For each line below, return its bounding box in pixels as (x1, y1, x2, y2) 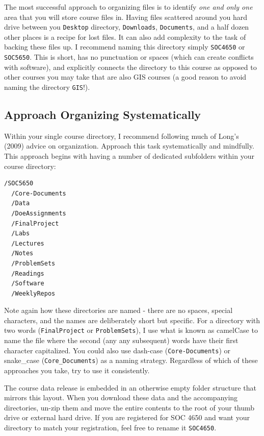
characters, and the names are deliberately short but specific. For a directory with (4, 314, 260, 325)
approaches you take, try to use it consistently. (4, 365, 150, 376)
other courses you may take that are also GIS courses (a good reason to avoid (4, 71, 247, 82)
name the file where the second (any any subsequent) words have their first (4, 335, 239, 346)
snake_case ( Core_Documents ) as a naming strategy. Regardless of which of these (4, 355, 258, 366)
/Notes (11, 250, 34, 257)
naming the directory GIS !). (4, 81, 90, 92)
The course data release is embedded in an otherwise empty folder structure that (4, 382, 256, 393)
